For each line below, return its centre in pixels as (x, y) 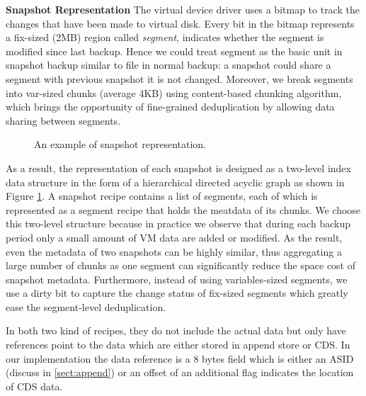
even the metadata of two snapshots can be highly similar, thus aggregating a (174, 251)
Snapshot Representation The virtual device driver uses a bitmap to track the (183, 9)
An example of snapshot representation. (120, 144)
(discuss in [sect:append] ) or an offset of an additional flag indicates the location (180, 372)
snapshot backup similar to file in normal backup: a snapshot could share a (168, 65)
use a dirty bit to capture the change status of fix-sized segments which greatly (177, 293)
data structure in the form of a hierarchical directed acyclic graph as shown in (175, 182)
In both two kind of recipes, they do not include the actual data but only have (176, 330)
